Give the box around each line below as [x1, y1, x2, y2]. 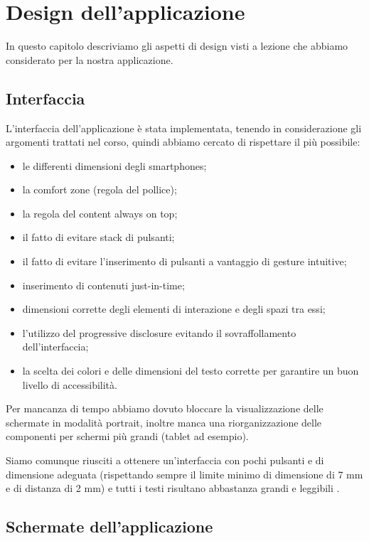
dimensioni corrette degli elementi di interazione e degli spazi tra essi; [22, 301, 326, 316]
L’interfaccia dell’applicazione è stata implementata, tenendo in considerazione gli [6, 120, 362, 135]
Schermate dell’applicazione [6, 515, 213, 537]
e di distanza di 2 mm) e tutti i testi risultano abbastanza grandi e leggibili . [6, 481, 340, 496]
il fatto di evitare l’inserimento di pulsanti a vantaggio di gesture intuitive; [22, 254, 347, 269]
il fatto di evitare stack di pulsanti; [22, 230, 175, 245]
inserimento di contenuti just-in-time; [22, 277, 185, 292]
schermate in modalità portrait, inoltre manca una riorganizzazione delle [6, 414, 322, 429]
